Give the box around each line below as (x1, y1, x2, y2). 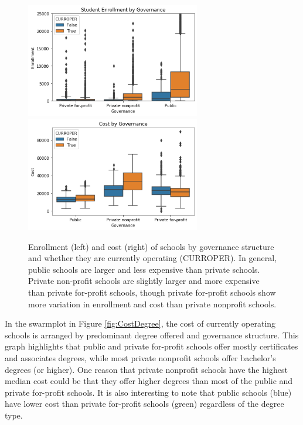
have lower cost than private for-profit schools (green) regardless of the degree (5, 397, 284, 410)
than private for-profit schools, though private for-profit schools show (28, 286, 276, 298)
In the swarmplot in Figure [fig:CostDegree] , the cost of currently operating (5, 317, 276, 330)
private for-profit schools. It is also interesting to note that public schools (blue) (5, 386, 292, 398)
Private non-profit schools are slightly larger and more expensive (28, 275, 260, 287)
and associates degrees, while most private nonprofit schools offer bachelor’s (5, 351, 276, 364)
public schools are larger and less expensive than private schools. (28, 263, 260, 275)
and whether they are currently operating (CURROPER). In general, (28, 252, 277, 264)
